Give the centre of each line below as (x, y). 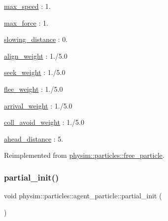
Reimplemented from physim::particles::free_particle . (84, 155)
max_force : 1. (26, 22)
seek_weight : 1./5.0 (35, 72)
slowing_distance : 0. (36, 39)
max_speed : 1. (27, 6)
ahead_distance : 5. (34, 138)
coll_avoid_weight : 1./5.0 (44, 122)
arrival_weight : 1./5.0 (38, 105)
